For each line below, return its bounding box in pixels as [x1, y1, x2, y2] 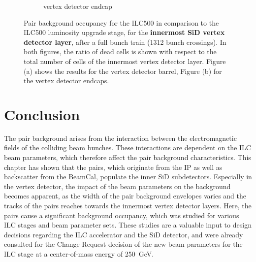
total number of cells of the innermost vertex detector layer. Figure [24, 56, 226, 66]
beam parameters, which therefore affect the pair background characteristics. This [4, 152, 251, 163]
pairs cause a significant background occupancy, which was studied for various [4, 210, 239, 220]
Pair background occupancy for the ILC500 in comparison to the [24, 17, 219, 28]
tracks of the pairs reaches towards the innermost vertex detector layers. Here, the [4, 200, 252, 211]
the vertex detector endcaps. [24, 75, 109, 86]
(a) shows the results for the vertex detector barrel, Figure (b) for [24, 65, 222, 76]
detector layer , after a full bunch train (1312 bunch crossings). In [24, 36, 226, 47]
